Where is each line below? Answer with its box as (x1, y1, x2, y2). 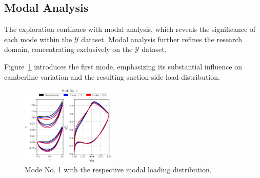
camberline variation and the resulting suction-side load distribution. (4, 71, 220, 82)
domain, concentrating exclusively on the (4, 44, 133, 55)
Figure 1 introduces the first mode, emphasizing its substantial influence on (4, 61, 242, 72)
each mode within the (4, 33, 72, 44)
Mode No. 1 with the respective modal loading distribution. (25, 164, 212, 174)
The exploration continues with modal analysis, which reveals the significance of (4, 24, 256, 34)
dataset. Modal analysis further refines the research (81, 33, 242, 44)
